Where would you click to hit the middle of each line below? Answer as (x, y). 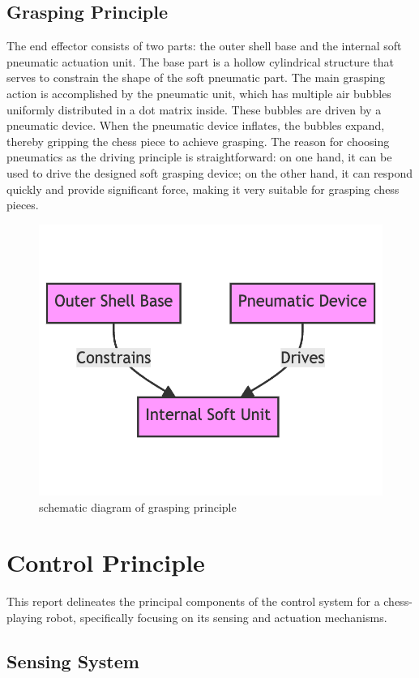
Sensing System (73, 661)
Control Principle (106, 562)
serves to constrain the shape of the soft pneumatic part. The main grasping (196, 77)
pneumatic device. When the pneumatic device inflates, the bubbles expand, (196, 125)
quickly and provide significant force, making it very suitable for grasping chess (203, 189)
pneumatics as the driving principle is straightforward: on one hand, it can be (199, 157)
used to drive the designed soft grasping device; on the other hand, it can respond (210, 172)
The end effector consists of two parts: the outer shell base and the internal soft (204, 46)
